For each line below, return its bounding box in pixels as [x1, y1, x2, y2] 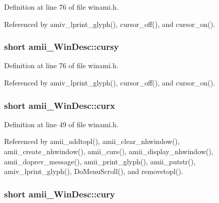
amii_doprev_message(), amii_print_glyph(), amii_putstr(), [4, 156, 196, 166]
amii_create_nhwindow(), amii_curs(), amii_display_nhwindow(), [4, 146, 213, 156]
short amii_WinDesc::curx [4, 99, 115, 111]
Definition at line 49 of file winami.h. [4, 119, 119, 129]
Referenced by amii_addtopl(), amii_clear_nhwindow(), [4, 136, 180, 147]
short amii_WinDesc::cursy [4, 40, 119, 53]
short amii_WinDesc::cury [4, 187, 115, 200]
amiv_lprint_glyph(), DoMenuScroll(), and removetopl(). [4, 166, 184, 177]
